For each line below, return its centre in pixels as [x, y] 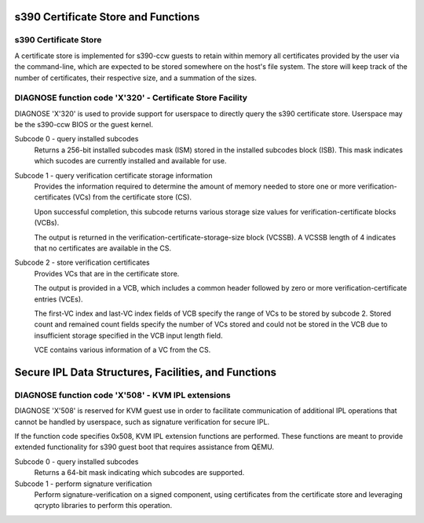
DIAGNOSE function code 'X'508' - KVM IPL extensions [122, 395]
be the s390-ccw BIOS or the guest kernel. [84, 125]
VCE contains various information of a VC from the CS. [122, 350]
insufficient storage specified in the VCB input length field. [128, 335]
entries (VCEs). [58, 299]
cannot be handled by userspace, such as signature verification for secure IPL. [142, 422]
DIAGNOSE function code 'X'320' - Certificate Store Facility [131, 98]
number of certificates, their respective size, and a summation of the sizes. [135, 78]
